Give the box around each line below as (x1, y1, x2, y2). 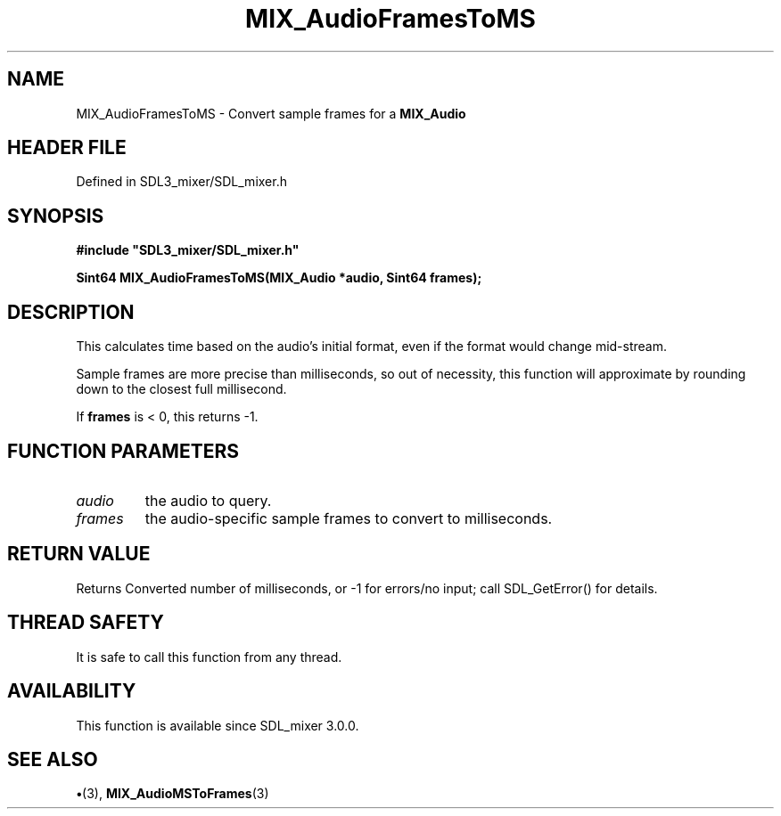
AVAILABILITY (7, 680, 136, 703)
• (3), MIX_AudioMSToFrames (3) (76, 786, 269, 802)
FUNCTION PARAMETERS (7, 439, 239, 462)
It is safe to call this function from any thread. (76, 649, 342, 665)
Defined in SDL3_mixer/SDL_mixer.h (76, 174, 287, 190)
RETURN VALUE (7, 543, 151, 566)
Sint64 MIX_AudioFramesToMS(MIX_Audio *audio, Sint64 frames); (76, 270, 482, 286)
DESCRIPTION (7, 300, 135, 323)
